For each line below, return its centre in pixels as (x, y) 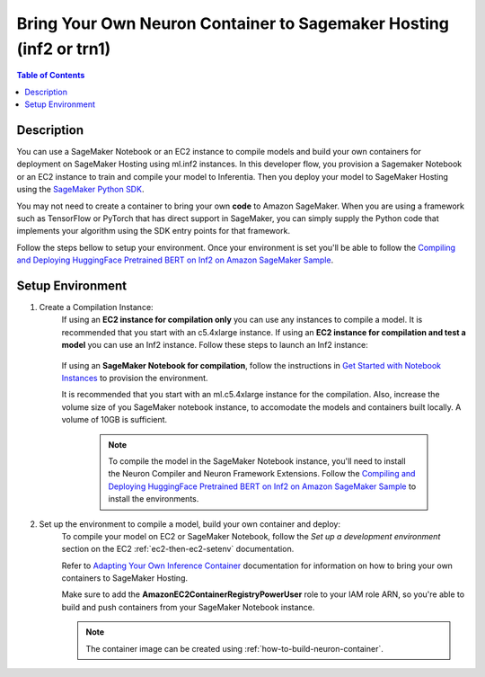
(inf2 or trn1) (64, 49)
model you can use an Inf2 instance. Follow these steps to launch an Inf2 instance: (215, 345)
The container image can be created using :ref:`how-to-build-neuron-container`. (234, 648)
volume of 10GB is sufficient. (115, 420)
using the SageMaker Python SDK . (80, 190)
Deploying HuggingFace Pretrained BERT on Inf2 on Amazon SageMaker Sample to (262, 486)
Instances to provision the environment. (135, 379)
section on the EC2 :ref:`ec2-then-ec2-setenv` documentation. (178, 549)
